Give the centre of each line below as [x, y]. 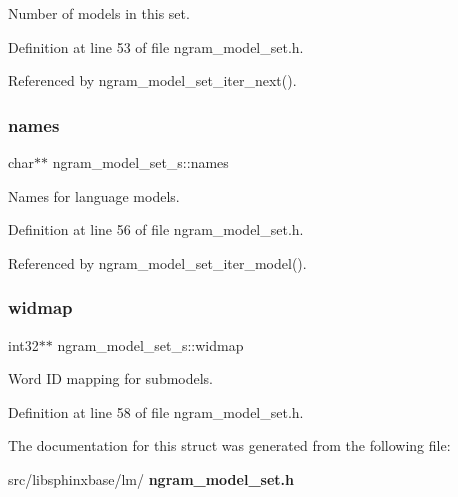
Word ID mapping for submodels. [111, 378]
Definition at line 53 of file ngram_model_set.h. [156, 46]
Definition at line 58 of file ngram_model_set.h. [156, 411]
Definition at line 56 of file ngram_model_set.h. [156, 229]
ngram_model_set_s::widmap [150, 344]
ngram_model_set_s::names [140, 162]
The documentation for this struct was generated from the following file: [229, 445]
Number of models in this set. [99, 13]
